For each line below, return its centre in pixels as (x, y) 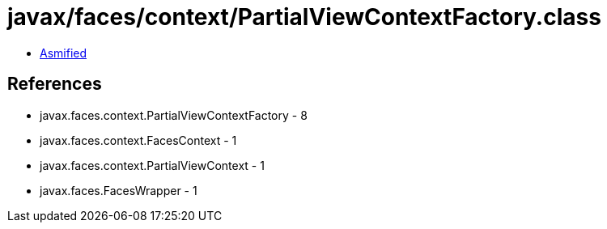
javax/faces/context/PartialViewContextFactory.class (304, 17)
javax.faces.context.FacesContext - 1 (138, 140)
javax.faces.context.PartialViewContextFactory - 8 (174, 115)
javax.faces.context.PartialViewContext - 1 (152, 165)
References (55, 84)
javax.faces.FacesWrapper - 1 (119, 190)
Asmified (64, 53)
